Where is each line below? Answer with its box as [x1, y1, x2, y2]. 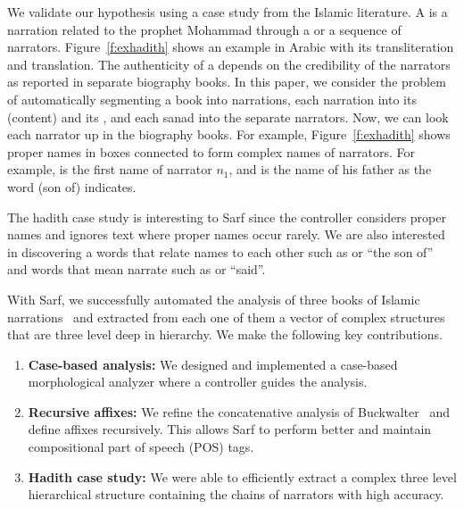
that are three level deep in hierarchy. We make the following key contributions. [7, 325, 443, 344]
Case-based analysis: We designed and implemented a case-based [28, 355, 398, 373]
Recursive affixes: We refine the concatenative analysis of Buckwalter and [28, 402, 450, 421]
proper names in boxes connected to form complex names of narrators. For [7, 142, 415, 161]
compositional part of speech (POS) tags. [28, 438, 254, 456]
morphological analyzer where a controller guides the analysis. [28, 372, 368, 391]
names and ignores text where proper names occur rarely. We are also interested [7, 225, 445, 244]
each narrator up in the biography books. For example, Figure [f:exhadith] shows [7, 125, 451, 144]
